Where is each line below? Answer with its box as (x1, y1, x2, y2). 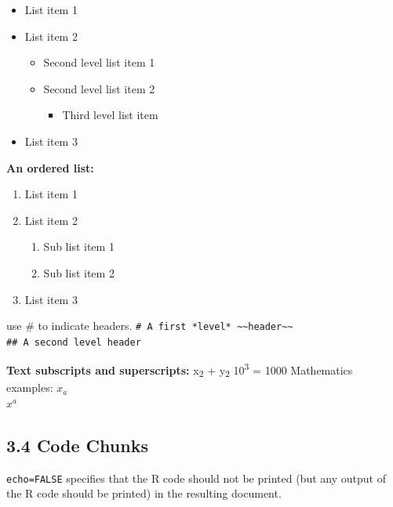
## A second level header (6, 336, 141, 348)
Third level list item (62, 107, 158, 123)
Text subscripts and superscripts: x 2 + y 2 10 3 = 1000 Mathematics (6, 360, 353, 380)
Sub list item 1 (43, 238, 115, 255)
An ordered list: (6, 159, 94, 176)
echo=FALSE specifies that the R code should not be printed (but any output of (6, 469, 386, 486)
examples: (6, 379, 53, 396)
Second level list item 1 (43, 54, 155, 71)
